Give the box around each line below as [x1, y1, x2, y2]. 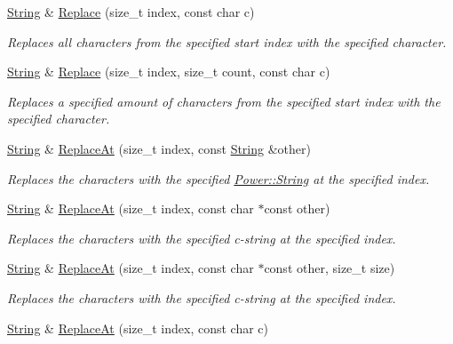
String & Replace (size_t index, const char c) [7, 3, 255, 20]
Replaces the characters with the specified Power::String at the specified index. [7, 169, 430, 188]
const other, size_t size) [264, 259, 395, 277]
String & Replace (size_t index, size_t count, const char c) [7, 62, 330, 81]
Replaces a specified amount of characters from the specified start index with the [7, 92, 441, 110]
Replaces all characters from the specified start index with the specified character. [7, 32, 447, 51]
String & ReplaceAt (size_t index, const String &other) [7, 139, 311, 157]
